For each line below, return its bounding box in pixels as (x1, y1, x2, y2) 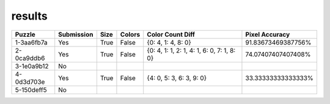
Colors (120, 30, 141, 39)
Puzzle (15, 30, 36, 39)
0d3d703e (15, 77, 45, 86)
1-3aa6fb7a (15, 38, 48, 46)
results (11, 9, 48, 23)
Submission (58, 30, 94, 39)
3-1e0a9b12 (15, 62, 49, 70)
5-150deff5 (15, 86, 47, 94)
